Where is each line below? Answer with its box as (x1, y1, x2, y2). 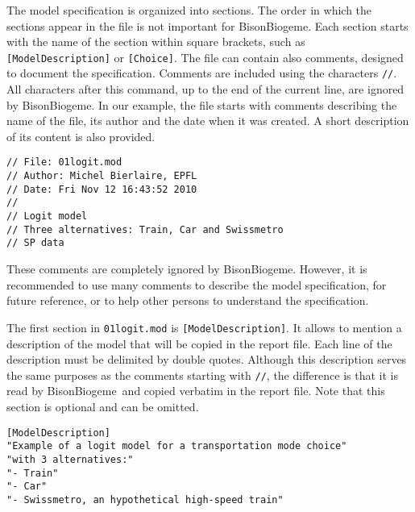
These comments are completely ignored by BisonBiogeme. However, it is (6, 260, 367, 277)
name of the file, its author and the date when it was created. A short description (6, 112, 409, 129)
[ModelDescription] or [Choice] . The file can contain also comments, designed (6, 48, 404, 65)
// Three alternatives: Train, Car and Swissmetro (6, 223, 284, 235)
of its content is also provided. (6, 127, 156, 144)
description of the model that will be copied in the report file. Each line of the (6, 335, 392, 352)
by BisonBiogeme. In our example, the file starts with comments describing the (6, 96, 397, 113)
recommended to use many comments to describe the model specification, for (6, 276, 387, 293)
